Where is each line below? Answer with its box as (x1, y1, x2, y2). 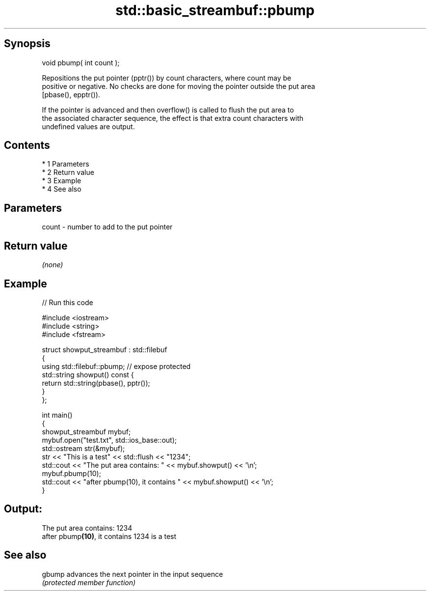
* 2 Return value (42, 168, 94, 177)
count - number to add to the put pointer (42, 223, 173, 231)
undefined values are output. (42, 122, 135, 131)
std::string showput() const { (42, 370, 134, 379)
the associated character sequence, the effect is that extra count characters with (42, 113, 304, 122)
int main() (42, 410, 73, 419)
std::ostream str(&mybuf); (42, 444, 125, 453)
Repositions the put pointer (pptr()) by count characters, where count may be (42, 73, 292, 82)
